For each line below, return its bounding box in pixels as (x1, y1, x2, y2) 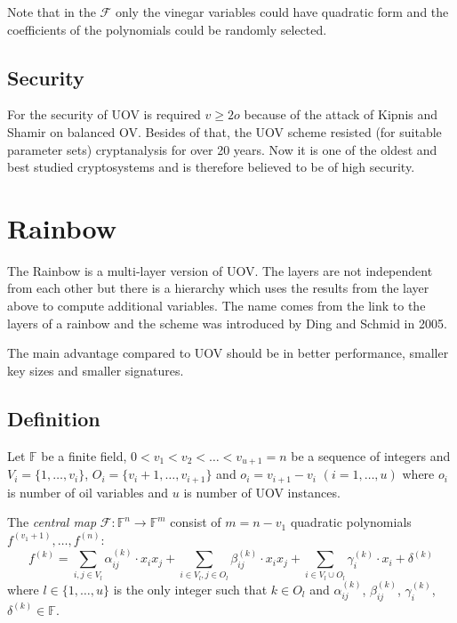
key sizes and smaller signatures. (7, 360, 184, 379)
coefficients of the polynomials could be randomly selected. (7, 20, 327, 38)
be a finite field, (41, 446, 127, 465)
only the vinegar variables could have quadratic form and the (115, 3, 449, 20)
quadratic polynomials (290, 513, 412, 531)
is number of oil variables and (7, 482, 169, 501)
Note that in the (7, 3, 96, 20)
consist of (170, 513, 221, 531)
